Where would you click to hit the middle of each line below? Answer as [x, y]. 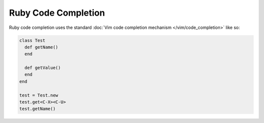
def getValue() [43, 68]
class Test [32, 40]
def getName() [42, 47]
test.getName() [37, 109]
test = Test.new [39, 95]
